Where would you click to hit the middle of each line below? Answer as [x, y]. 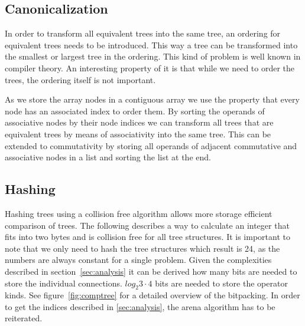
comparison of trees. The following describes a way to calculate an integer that [147, 225]
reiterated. [24, 318]
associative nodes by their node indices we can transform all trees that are [139, 122]
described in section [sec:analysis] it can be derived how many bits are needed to [151, 271]
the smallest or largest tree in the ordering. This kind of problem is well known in [153, 56]
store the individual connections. [64, 283]
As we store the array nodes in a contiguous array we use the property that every [152, 99]
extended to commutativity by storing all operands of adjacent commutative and [151, 145]
